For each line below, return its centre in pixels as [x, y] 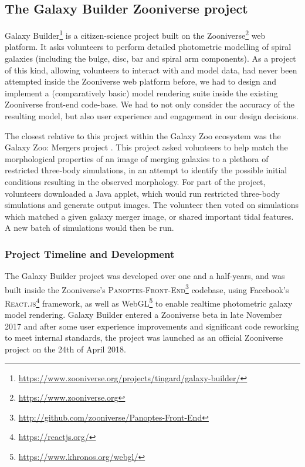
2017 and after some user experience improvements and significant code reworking [152, 326]
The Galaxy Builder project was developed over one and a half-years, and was [145, 276]
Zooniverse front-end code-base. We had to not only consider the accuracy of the [150, 104]
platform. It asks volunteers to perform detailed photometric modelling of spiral [148, 47]
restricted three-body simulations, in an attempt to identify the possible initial [146, 170]
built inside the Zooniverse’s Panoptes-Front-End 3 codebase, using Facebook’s [147, 288]
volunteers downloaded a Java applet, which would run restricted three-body [143, 193]
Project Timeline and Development [90, 253]
